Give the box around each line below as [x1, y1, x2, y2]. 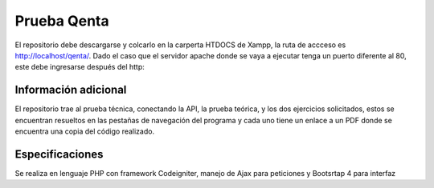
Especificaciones [14, 147, 104, 161]
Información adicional [14, 83, 127, 97]
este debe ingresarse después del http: [14, 62, 145, 72]
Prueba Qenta [14, 12, 109, 30]
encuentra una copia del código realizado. [14, 126, 155, 136]
